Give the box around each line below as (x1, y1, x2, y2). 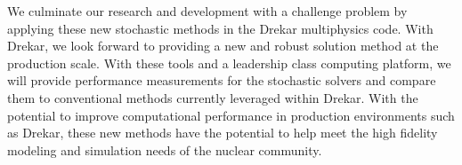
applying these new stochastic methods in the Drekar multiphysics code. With (7, 19, 434, 37)
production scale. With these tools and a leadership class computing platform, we (7, 53, 451, 72)
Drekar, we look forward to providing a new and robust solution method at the (7, 36, 439, 55)
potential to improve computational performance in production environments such (7, 106, 455, 124)
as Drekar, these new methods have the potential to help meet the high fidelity (7, 123, 438, 142)
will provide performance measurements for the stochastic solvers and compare (7, 71, 436, 90)
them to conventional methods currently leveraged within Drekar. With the (7, 88, 418, 106)
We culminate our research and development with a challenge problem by (7, 2, 408, 20)
